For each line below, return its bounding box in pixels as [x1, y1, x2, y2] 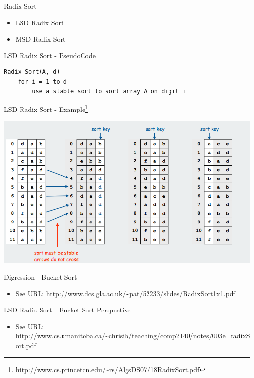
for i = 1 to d [18, 78, 67, 85]
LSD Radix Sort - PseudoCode [4, 50, 96, 60]
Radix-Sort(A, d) [4, 68, 60, 76]
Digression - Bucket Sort [4, 272, 77, 282]
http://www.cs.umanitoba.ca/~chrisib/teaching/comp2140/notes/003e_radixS [15, 331, 250, 341]
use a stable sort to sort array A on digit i [32, 88, 186, 95]
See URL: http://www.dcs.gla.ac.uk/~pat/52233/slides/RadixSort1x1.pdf [15, 288, 235, 298]
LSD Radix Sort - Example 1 [4, 103, 88, 114]
